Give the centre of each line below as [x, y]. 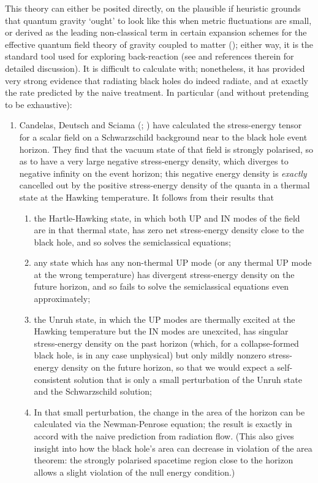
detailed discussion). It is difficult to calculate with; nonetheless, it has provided [155, 68]
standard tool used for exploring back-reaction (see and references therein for [150, 56]
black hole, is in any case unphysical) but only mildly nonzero [150, 355]
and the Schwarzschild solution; [93, 391]
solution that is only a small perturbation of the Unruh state [188, 379]
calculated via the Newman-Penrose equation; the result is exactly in [163, 424]
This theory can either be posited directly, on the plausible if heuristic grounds [153, 8]
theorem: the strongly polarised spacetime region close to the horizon [164, 460]
